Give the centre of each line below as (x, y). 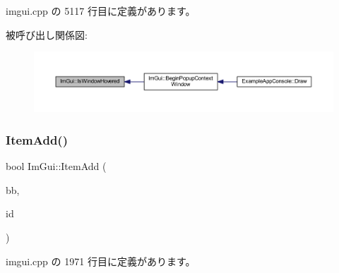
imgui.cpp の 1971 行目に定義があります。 (101, 261)
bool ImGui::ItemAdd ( (56, 166)
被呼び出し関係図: (47, 34)
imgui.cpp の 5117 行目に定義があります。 (101, 11)
